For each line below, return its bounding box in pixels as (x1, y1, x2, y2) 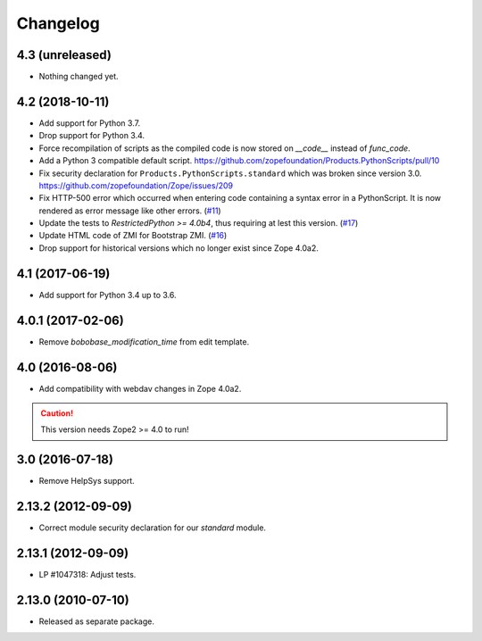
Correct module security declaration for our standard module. (38, 522, 267, 533)
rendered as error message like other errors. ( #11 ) (38, 205, 222, 216)
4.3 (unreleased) (16, 47, 112, 62)
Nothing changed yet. (38, 71, 120, 82)
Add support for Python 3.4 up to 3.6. (38, 289, 177, 300)
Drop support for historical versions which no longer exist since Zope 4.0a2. (38, 242, 319, 254)
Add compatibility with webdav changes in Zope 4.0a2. (38, 383, 242, 394)
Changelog (16, 13, 100, 33)
